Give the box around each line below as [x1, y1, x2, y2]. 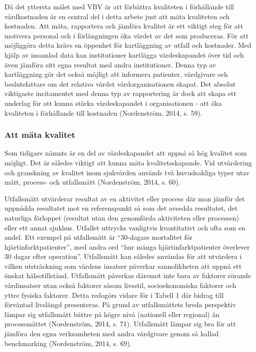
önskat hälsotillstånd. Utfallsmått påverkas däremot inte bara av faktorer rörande [4, 270, 251, 281]
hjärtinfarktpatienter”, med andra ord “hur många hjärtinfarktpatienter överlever [4, 241, 250, 252]
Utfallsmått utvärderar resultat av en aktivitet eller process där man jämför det [4, 193, 245, 203]
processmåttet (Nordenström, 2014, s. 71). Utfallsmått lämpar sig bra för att [4, 319, 236, 329]
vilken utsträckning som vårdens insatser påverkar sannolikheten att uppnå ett [4, 260, 242, 271]
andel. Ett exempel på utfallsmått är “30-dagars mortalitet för [4, 232, 193, 242]
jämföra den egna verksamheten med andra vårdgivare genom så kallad [4, 328, 219, 339]
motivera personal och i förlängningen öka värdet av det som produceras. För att [4, 30, 249, 40]
